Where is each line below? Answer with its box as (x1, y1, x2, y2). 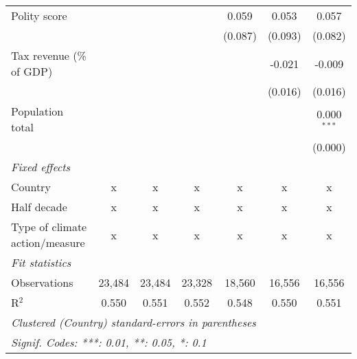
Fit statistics (11, 254, 71, 270)
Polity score (11, 8, 67, 23)
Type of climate (11, 219, 87, 235)
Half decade (11, 199, 67, 215)
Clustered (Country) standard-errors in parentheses (11, 314, 256, 330)
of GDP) (11, 63, 53, 79)
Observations (11, 274, 73, 290)
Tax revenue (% (11, 47, 87, 63)
